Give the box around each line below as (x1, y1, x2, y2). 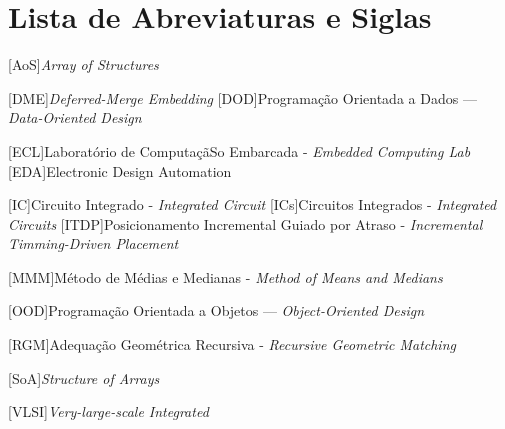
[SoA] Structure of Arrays (8, 367, 160, 388)
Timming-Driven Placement (8, 233, 179, 254)
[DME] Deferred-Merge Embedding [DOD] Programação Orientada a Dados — (8, 87, 477, 108)
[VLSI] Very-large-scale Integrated (8, 401, 209, 422)
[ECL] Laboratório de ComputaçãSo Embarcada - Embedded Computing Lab (8, 140, 471, 161)
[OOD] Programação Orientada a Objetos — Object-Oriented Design (8, 300, 425, 321)
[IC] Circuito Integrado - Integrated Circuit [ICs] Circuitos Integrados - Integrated (8, 194, 497, 215)
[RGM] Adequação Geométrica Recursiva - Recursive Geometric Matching (8, 334, 456, 355)
